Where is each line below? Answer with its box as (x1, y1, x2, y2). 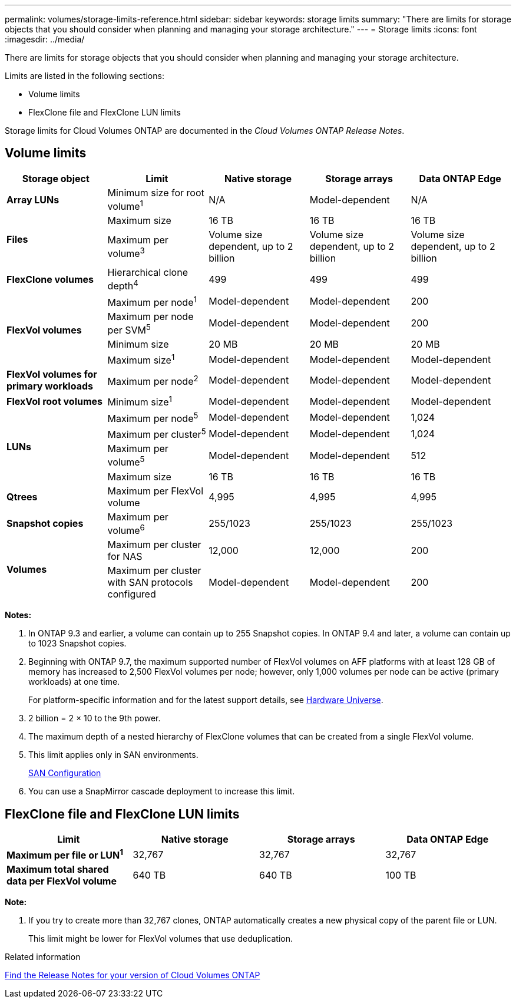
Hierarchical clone (107, 266, 188, 279)
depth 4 (107, 278, 138, 292)
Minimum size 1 (107, 394, 172, 408)
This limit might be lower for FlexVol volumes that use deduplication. (28, 933, 293, 944)
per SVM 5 (107, 322, 151, 336)
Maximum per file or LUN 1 (6, 847, 123, 862)
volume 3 (107, 245, 145, 259)
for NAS (107, 550, 143, 563)
